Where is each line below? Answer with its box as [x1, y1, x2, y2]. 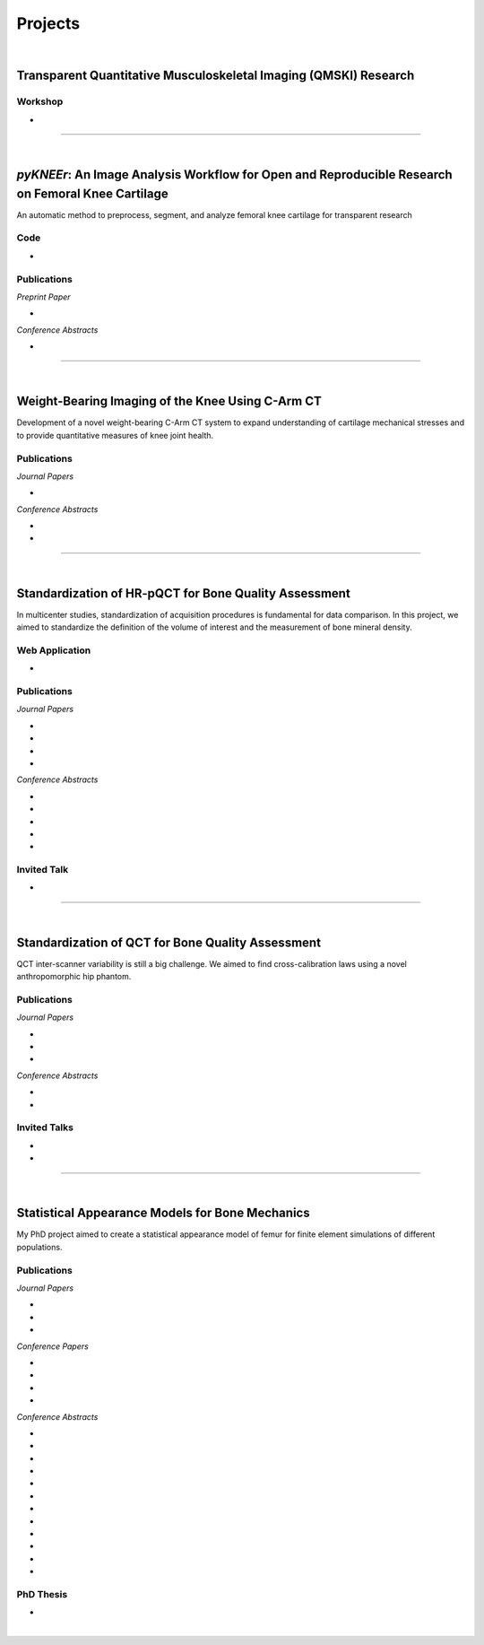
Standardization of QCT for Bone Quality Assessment [16, 935, 322, 950]
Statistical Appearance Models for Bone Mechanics [16, 1205, 310, 1221]
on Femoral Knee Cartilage [16, 186, 169, 201]
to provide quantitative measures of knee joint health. [16, 430, 214, 440]
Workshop [16, 95, 64, 108]
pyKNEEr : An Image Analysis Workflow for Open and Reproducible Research [16, 167, 453, 182]
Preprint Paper [16, 292, 71, 302]
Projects [16, 13, 81, 33]
